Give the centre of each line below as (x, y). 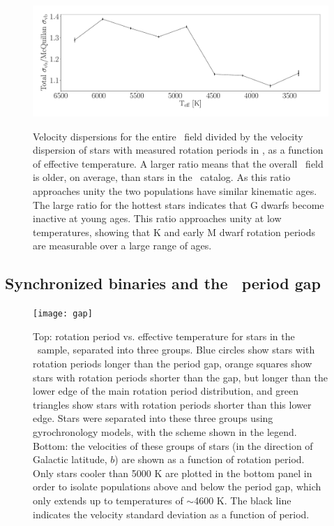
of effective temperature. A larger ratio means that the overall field (178, 163)
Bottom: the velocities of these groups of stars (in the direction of (173, 445)
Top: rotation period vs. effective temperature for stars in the (164, 336)
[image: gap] (63, 314)
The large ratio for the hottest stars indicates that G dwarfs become (179, 204)
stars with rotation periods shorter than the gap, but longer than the (180, 377)
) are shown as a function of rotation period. (210, 459)
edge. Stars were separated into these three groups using (153, 418)
